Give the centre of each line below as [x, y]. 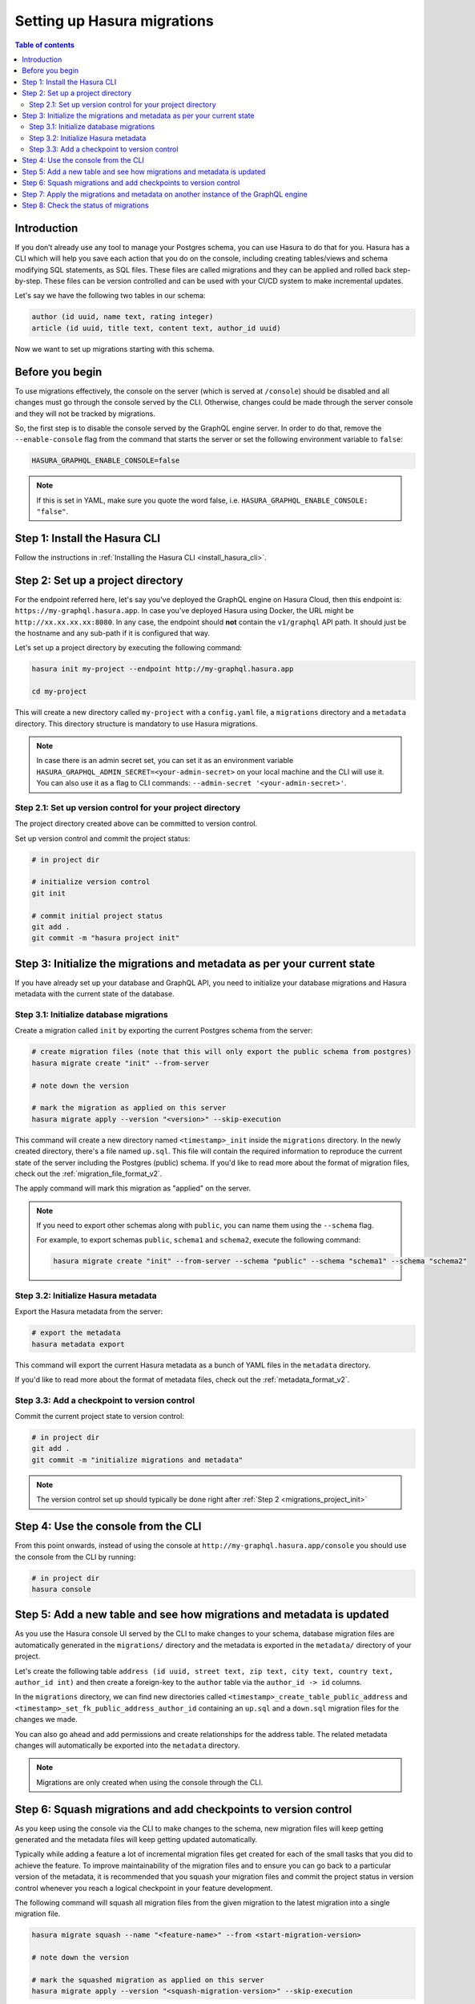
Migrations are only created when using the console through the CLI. [150, 1782]
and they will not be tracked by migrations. [85, 414]
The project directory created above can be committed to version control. [136, 824]
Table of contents [45, 45]
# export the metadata [76, 1333]
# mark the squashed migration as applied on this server [148, 1980]
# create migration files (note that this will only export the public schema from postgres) [222, 1052]
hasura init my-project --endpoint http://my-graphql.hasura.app [163, 669]
